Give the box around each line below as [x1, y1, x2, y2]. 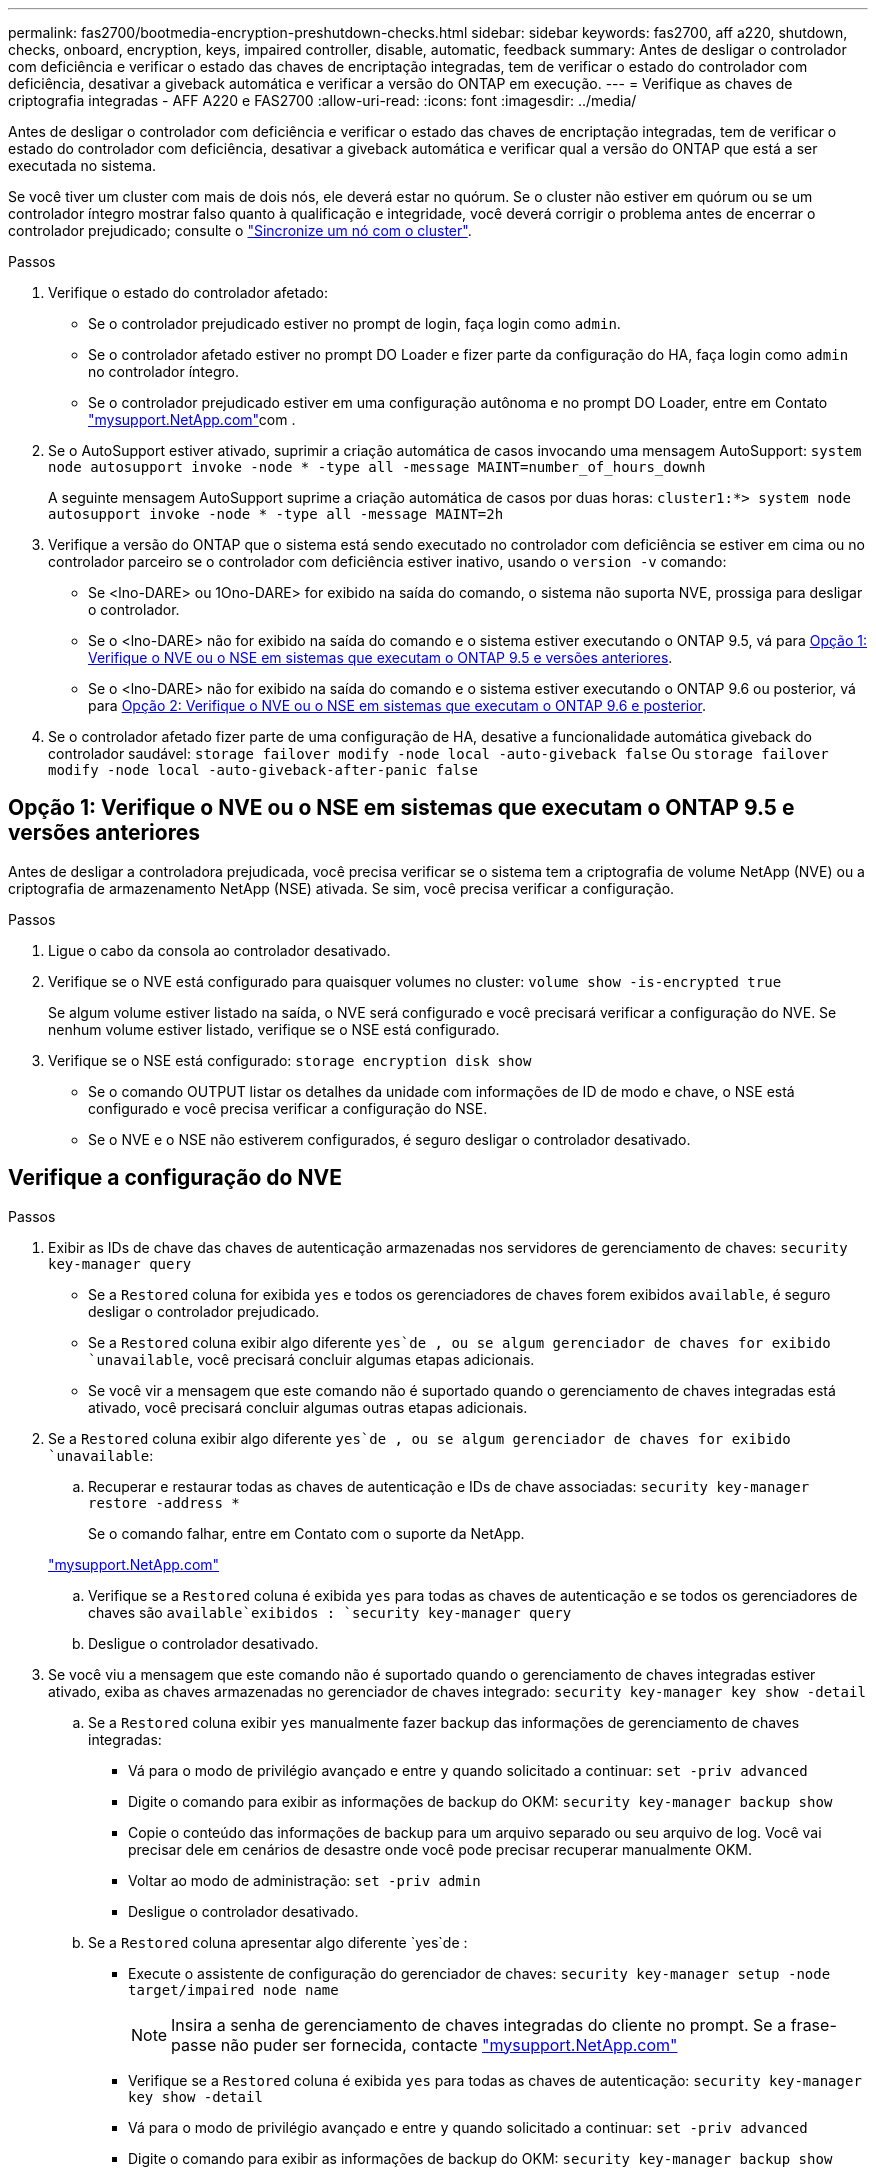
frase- [790, 2014, 837, 2035]
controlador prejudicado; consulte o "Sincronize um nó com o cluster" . [8, 222, 472, 239]
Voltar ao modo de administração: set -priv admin [128, 1871, 481, 1889]
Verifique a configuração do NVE [8, 1165, 342, 1191]
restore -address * [88, 1494, 240, 1511]
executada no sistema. [8, 157, 157, 174]
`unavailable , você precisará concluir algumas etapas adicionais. [88, 1350, 535, 1368]
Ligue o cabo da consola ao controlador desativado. [48, 941, 391, 959]
